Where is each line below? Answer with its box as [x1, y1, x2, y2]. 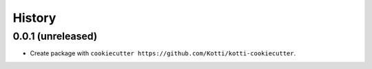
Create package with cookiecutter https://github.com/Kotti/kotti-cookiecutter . [30, 49, 296, 57]
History [12, 10, 56, 25]
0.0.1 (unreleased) [12, 30, 98, 42]
